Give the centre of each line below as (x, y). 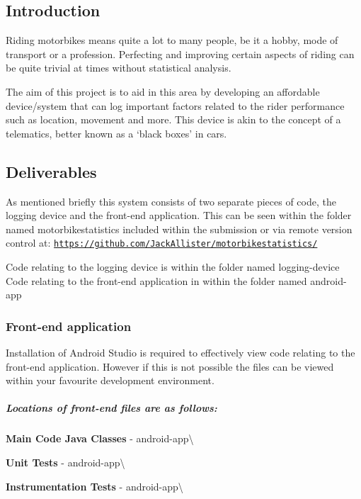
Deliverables (51, 171)
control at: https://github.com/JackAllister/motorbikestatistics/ (162, 243)
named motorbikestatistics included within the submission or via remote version (179, 229)
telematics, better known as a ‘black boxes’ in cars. (116, 133)
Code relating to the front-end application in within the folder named (156, 280)
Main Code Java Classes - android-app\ (100, 438)
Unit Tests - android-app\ (65, 462)
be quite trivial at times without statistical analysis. (119, 68)
